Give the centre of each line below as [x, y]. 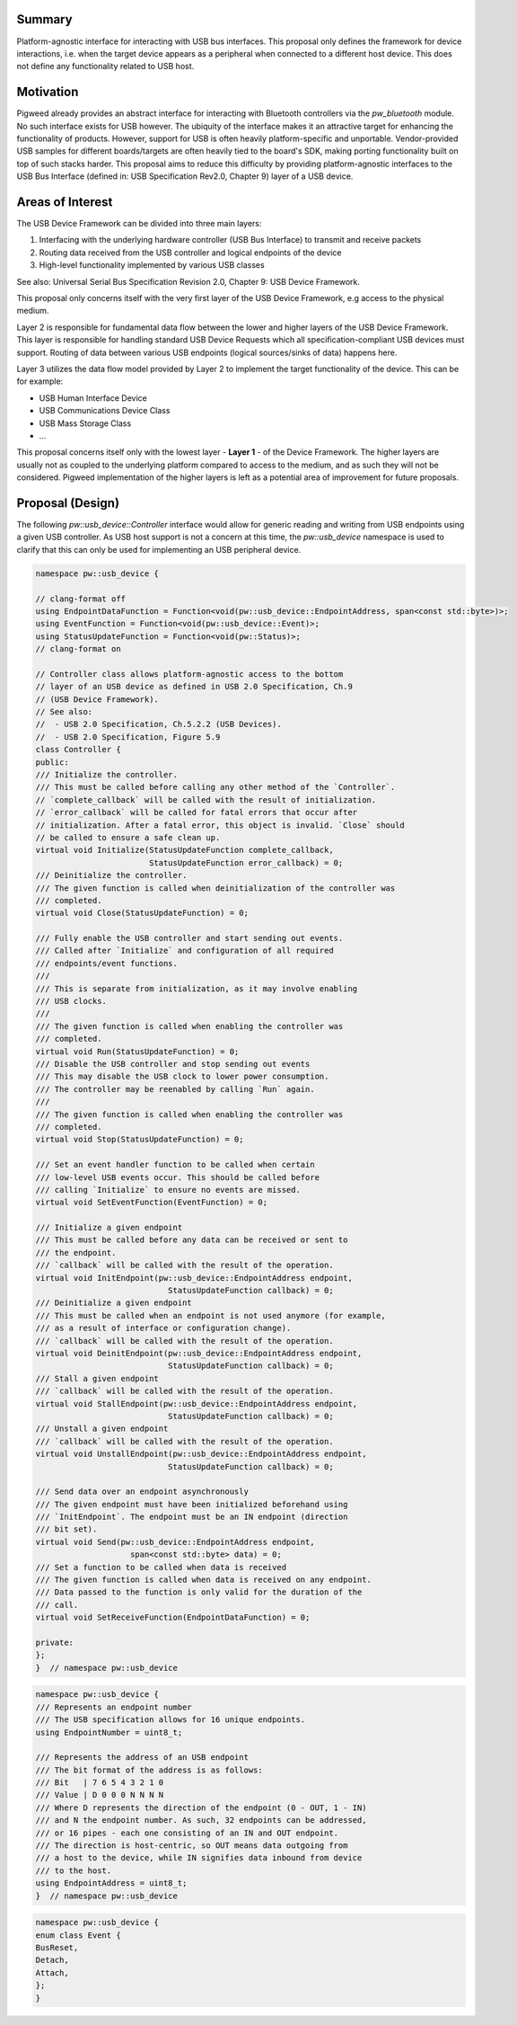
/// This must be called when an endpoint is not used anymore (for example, [210, 1315]
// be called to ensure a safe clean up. [128, 837]
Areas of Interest [65, 202]
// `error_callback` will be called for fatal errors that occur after [197, 813]
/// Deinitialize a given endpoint [114, 1303]
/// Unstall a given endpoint [102, 1429]
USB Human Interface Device [93, 398]
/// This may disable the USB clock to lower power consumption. [182, 1077]
